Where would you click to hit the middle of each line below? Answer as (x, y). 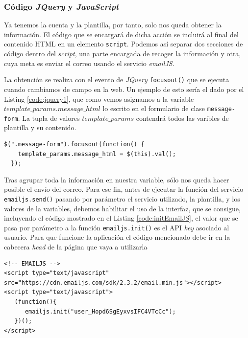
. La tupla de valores (49, 118)
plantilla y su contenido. (40, 127)
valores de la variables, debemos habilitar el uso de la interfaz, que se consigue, (122, 208)
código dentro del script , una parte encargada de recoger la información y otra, (123, 54)
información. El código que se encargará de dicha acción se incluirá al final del (121, 34)
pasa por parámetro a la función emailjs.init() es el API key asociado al (117, 227)
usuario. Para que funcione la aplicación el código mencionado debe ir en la (117, 237)
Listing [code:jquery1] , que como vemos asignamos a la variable (99, 99)
